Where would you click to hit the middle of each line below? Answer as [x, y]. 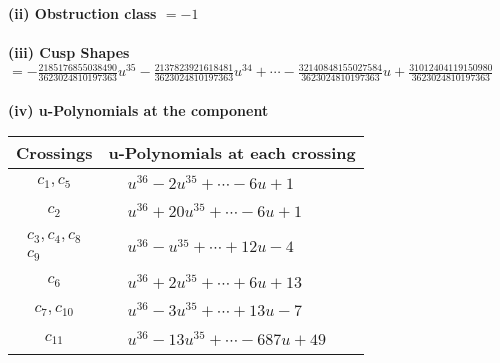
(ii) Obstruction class [82, 13]
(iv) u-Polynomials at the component [138, 109]
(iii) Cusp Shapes [69, 52]
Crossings [54, 153]
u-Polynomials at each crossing [232, 153]
